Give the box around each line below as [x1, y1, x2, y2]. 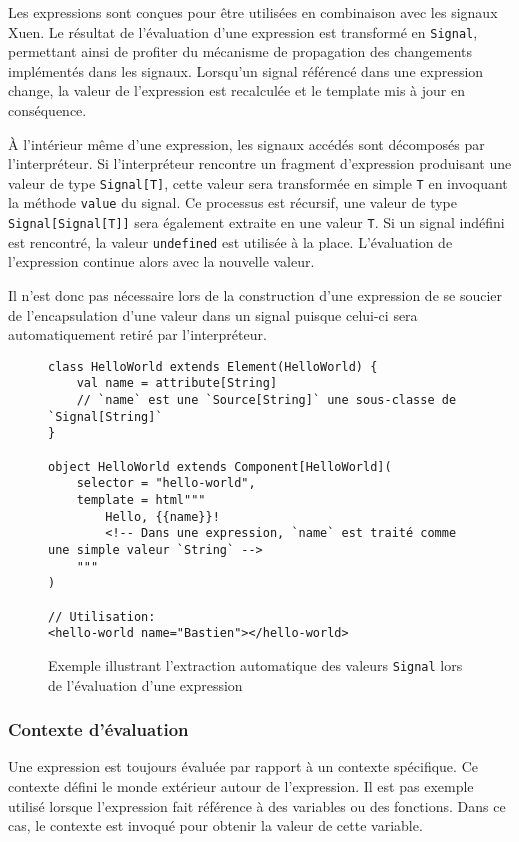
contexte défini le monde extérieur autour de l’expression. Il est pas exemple [8, 776, 474, 797]
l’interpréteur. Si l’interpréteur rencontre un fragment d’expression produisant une [8, 153, 512, 174]
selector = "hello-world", [76, 476, 256, 491]
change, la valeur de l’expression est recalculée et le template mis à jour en [8, 80, 465, 101]
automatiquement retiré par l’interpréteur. [8, 324, 267, 345]
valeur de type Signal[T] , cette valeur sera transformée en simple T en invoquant [8, 172, 508, 193]
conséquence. [8, 100, 87, 121]
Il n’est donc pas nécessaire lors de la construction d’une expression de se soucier [8, 285, 503, 306]
